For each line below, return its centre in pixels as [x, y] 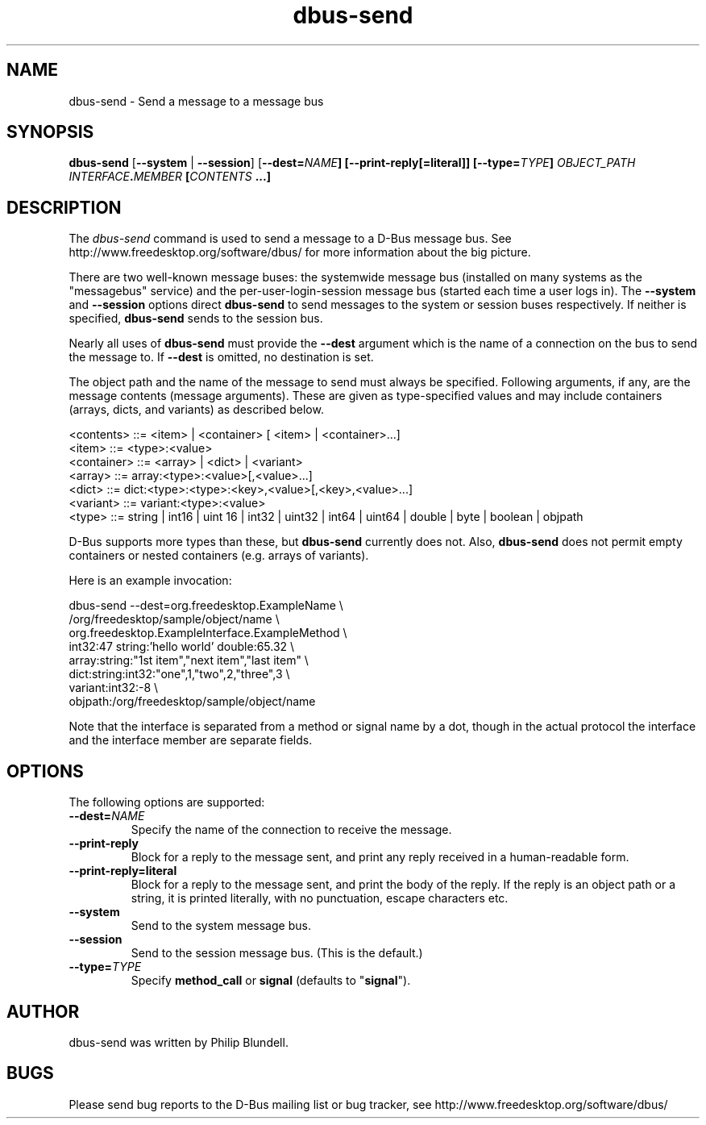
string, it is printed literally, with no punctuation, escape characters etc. [320, 898]
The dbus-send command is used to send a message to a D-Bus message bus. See [290, 239]
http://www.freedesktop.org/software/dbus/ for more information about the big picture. [300, 252]
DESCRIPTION [64, 207]
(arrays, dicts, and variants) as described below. [196, 410]
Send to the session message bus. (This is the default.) [277, 953]
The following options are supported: [167, 802]
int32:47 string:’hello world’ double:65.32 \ [182, 647]
